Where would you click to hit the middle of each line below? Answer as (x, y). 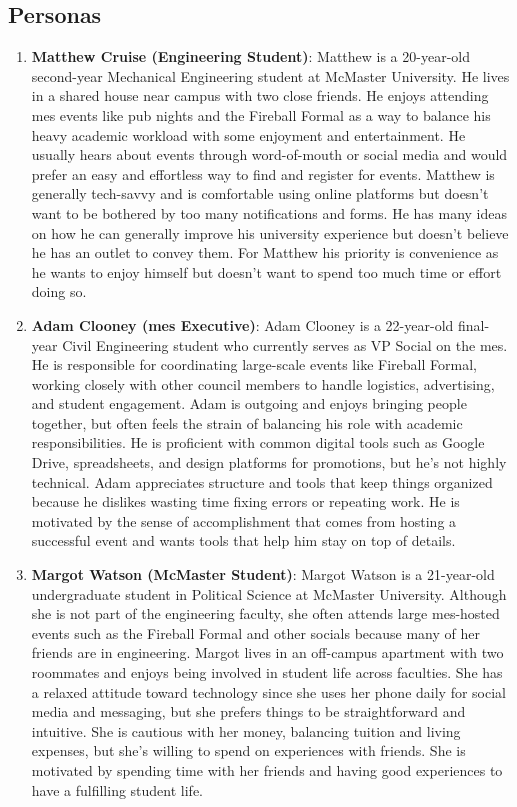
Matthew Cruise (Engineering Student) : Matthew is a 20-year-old (250, 56)
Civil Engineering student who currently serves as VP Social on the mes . (285, 344)
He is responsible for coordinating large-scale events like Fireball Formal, (254, 364)
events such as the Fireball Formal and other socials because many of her (255, 632)
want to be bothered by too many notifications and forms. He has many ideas (269, 212)
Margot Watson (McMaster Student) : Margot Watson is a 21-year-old (263, 574)
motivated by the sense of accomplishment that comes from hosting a (244, 520)
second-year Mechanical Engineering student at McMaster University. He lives (270, 75)
